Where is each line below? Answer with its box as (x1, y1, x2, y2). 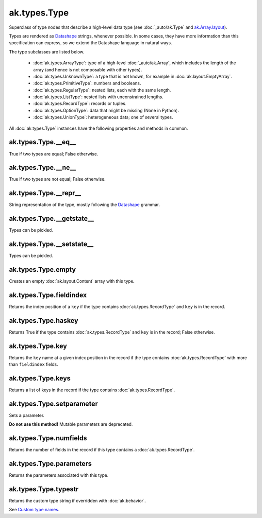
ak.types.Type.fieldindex (9, 291, 87, 299)
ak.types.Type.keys (9, 374, 71, 382)
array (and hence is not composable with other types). (33, 67, 142, 72)
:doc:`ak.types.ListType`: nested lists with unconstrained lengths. (33, 94, 164, 100)
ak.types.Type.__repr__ (9, 189, 82, 197)
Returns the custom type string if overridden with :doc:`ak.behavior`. (9, 498, 146, 504)
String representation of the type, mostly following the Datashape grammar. (9, 202, 160, 207)
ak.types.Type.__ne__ (9, 163, 76, 172)
